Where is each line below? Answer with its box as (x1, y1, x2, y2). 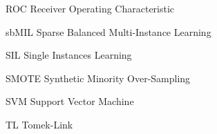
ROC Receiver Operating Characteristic (6, 1, 175, 15)
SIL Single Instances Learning (6, 48, 132, 62)
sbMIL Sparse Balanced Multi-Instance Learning (6, 24, 211, 39)
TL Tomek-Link (6, 117, 73, 131)
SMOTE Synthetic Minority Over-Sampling (6, 70, 191, 85)
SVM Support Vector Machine (6, 94, 134, 108)
